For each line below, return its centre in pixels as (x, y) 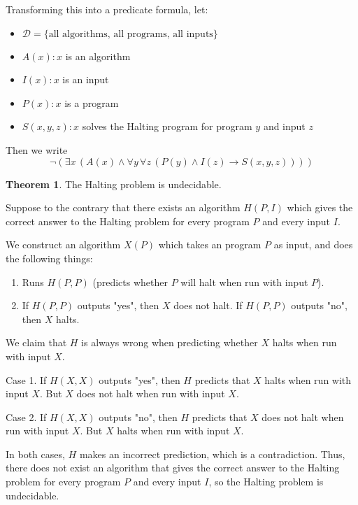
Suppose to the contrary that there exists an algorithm (123, 207)
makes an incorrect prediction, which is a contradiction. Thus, (212, 454)
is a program (92, 102)
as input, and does (313, 244)
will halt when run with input (244, 282)
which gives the (320, 207)
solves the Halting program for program (167, 126)
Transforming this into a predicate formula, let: (107, 9)
